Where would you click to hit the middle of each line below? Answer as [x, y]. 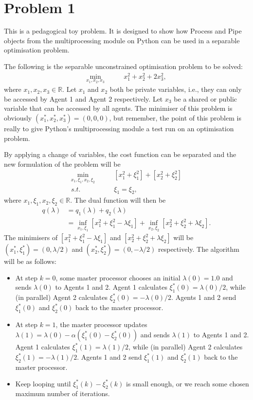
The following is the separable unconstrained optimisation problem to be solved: [123, 66]
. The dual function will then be [118, 200]
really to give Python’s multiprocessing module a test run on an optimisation [119, 129]
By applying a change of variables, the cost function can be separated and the [120, 154]
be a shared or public [206, 98]
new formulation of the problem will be [62, 164]
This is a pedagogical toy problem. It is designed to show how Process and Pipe [123, 31]
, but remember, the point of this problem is [175, 118]
